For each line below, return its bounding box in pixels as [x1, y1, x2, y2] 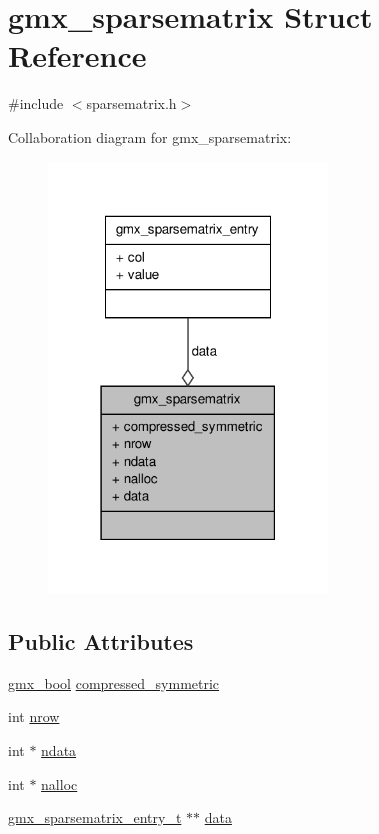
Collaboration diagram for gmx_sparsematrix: [8, 126, 292, 147]
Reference [8, 35, 147, 76]
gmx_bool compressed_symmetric [8, 672, 220, 693]
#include [8, 93, 64, 114]
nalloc [41, 773, 78, 794]
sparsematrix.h [86, 93, 177, 114]
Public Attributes [8, 625, 194, 656]
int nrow [8, 706, 60, 727]
